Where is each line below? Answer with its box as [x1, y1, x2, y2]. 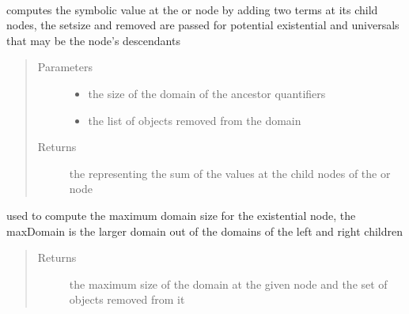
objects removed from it [69, 291, 185, 308]
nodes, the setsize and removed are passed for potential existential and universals [6, 17, 400, 33]
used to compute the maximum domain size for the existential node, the [6, 206, 356, 223]
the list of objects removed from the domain [88, 112, 301, 128]
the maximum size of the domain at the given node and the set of [69, 275, 388, 292]
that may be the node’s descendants [6, 32, 180, 48]
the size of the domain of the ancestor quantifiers [88, 85, 326, 101]
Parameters [37, 59, 93, 75]
